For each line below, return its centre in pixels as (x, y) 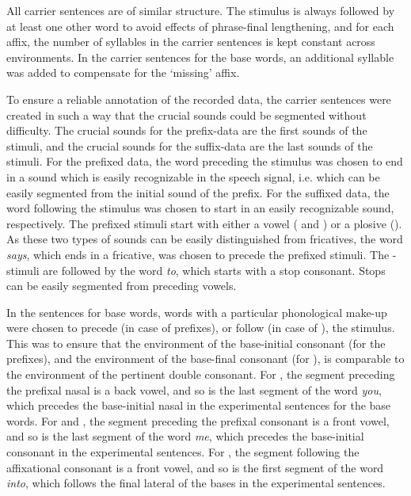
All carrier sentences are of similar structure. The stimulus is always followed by (201, 10)
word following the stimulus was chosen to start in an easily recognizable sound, (200, 208)
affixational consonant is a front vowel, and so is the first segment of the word (195, 467)
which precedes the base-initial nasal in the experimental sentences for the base (199, 405)
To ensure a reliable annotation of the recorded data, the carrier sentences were (199, 99)
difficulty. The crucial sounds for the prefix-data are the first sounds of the (187, 130)
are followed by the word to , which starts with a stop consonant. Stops (214, 270)
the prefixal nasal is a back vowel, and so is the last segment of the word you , (194, 389)
